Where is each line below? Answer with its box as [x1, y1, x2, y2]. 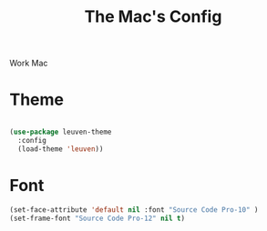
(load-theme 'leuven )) [17, 144, 104, 154]
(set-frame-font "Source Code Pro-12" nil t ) [9, 214, 185, 223]
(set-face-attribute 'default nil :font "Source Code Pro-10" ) [9, 205, 259, 215]
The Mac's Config [84, 6, 222, 27]
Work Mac [9, 57, 48, 69]
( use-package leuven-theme [9, 127, 112, 137]
